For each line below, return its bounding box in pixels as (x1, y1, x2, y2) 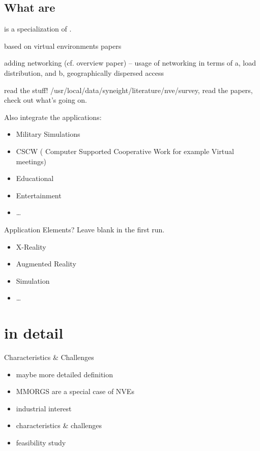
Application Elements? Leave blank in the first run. (4, 224, 165, 234)
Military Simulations (16, 129, 80, 139)
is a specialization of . (4, 23, 72, 34)
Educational (16, 173, 54, 184)
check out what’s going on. (4, 95, 88, 105)
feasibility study (16, 437, 66, 447)
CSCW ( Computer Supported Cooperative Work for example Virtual (16, 145, 234, 156)
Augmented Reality (16, 258, 76, 269)
